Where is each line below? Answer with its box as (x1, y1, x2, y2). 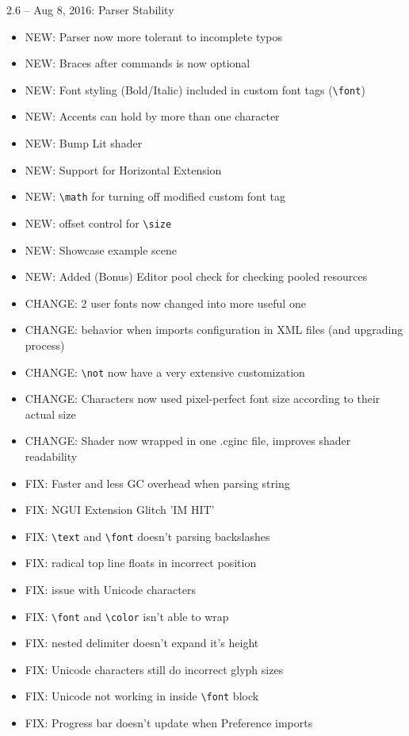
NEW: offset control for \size (25, 214, 172, 231)
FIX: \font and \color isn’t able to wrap (25, 608, 229, 624)
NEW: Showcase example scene (25, 241, 178, 258)
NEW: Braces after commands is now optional (25, 55, 250, 71)
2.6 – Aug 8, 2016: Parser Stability (6, 2, 174, 17)
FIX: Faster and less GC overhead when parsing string (25, 474, 290, 491)
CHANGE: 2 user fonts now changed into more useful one (25, 294, 306, 311)
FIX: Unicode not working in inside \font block (25, 688, 259, 704)
